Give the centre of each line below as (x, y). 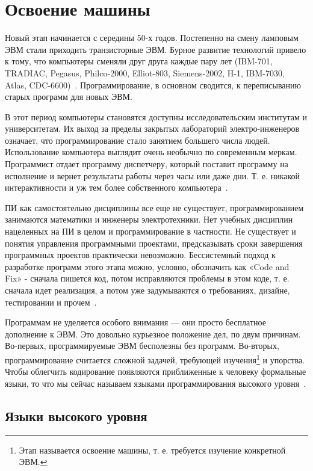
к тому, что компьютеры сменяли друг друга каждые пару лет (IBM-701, (139, 61)
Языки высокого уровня (76, 415)
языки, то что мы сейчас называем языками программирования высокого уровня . (156, 383)
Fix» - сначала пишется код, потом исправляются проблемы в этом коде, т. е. (147, 278)
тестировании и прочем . (51, 302)
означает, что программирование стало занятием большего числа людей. (138, 140)
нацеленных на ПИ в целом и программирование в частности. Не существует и (150, 231)
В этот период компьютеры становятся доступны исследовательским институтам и (156, 116)
